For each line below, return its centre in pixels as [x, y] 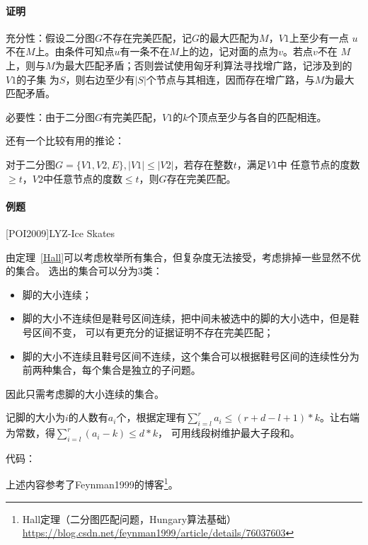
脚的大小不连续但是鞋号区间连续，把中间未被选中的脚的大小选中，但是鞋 [191, 318]
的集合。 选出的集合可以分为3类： [84, 271]
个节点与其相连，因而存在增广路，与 [230, 79]
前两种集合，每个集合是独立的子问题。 [111, 370]
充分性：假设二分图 [50, 37]
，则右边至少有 [100, 79]
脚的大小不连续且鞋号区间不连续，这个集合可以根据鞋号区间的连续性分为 [191, 356]
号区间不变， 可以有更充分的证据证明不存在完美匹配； [148, 332]
